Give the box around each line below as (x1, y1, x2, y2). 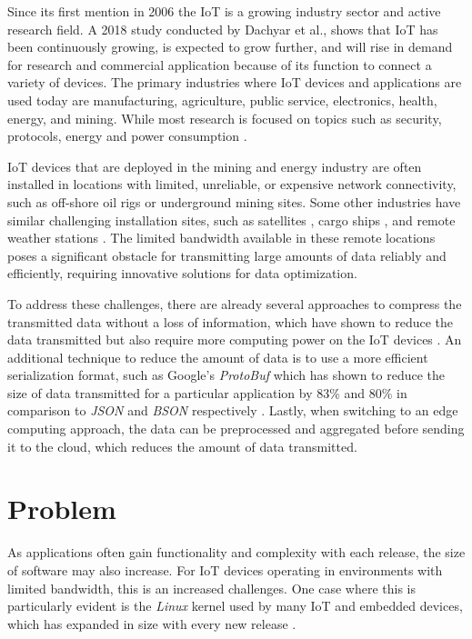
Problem (7, 490, 116, 527)
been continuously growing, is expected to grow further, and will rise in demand (7, 37, 453, 56)
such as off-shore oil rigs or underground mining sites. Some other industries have (7, 192, 461, 211)
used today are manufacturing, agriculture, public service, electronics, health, (7, 90, 437, 109)
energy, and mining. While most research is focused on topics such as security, (7, 108, 442, 127)
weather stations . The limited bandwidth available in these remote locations (7, 228, 436, 247)
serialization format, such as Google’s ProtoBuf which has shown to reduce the (7, 365, 446, 384)
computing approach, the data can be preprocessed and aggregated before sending (7, 419, 465, 438)
